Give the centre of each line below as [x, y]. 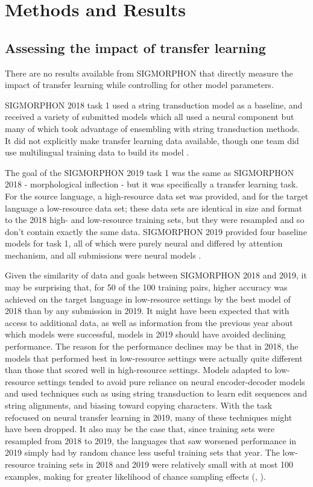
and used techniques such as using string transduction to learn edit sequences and [156, 393]
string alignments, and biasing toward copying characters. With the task [139, 405]
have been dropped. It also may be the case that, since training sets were [140, 429]
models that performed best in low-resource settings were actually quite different [154, 358]
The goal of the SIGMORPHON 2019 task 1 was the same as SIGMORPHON [150, 172]
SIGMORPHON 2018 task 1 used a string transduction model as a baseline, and [154, 105]
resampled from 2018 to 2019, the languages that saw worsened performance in [151, 440]
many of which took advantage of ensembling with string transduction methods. [153, 128]
